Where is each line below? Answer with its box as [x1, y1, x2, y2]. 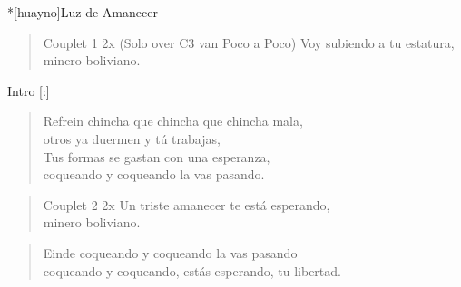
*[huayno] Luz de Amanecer [7, 3, 158, 21]
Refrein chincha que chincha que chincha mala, [43, 111, 303, 130]
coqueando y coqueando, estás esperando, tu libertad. [43, 261, 341, 280]
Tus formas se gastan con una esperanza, [43, 147, 270, 166]
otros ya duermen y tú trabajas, [43, 129, 221, 148]
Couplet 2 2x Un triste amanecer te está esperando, [43, 195, 330, 214]
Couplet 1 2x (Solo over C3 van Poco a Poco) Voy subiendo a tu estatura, [43, 33, 455, 52]
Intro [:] [7, 81, 50, 100]
